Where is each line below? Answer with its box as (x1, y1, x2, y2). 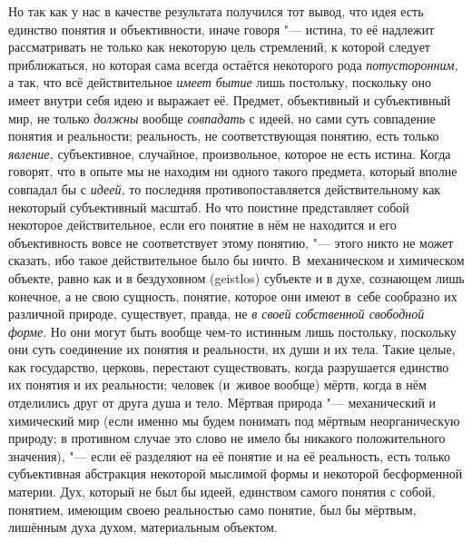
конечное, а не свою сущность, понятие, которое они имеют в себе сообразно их (8, 286, 457, 305)
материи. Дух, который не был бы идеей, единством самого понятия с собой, (8, 482, 436, 501)
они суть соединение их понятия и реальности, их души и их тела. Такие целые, (8, 340, 456, 359)
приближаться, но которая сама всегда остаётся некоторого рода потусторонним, (8, 54, 458, 74)
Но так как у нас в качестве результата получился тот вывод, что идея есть (8, 2, 424, 20)
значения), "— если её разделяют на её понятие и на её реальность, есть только (8, 446, 450, 465)
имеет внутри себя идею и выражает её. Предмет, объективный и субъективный (8, 90, 451, 109)
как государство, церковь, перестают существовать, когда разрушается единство (8, 357, 449, 376)
